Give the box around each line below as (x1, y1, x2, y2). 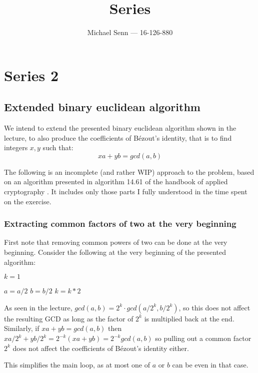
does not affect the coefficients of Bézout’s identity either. (12, 342, 189, 353)
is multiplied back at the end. (144, 313, 234, 323)
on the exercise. (4, 196, 51, 206)
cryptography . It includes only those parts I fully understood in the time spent (4, 186, 247, 197)
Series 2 (4, 65, 59, 85)
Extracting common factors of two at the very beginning (4, 217, 236, 230)
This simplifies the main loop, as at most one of (4, 359, 150, 370)
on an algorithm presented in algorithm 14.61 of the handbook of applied (4, 176, 228, 187)
